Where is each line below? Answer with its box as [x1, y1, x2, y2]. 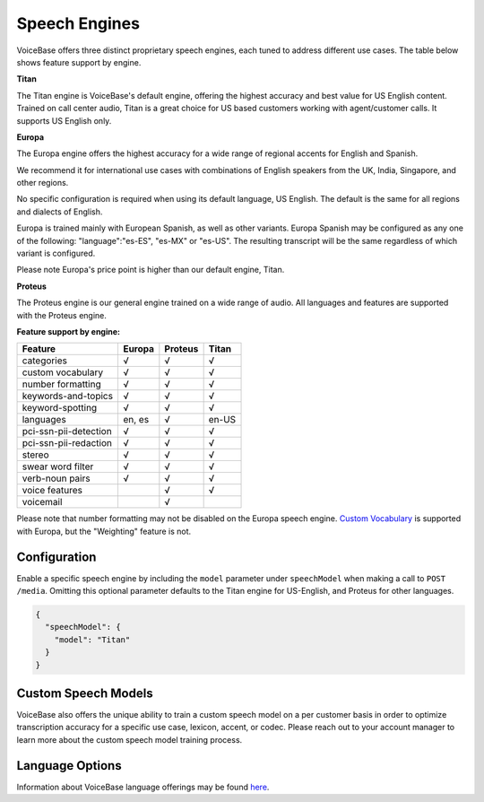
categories [22, 354, 67, 367]
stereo [22, 449, 49, 461]
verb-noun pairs [22, 472, 91, 484]
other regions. [16, 178, 69, 188]
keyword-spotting [22, 402, 98, 414]
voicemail [22, 496, 63, 509]
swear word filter [22, 460, 94, 473]
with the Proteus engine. [16, 309, 108, 320]
